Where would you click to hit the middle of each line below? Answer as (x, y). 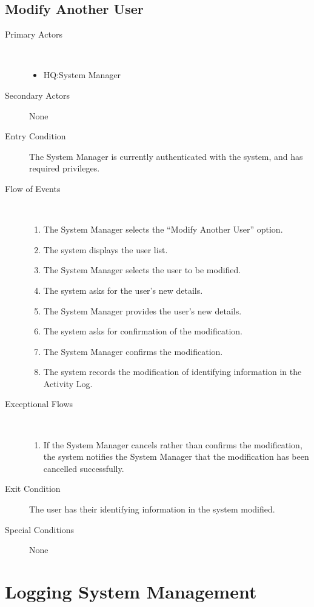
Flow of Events (33, 188)
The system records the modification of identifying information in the (172, 372)
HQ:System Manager (82, 75)
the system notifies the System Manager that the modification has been (176, 456)
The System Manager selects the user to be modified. (142, 270)
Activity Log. (68, 383)
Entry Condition (35, 136)
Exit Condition (33, 489)
